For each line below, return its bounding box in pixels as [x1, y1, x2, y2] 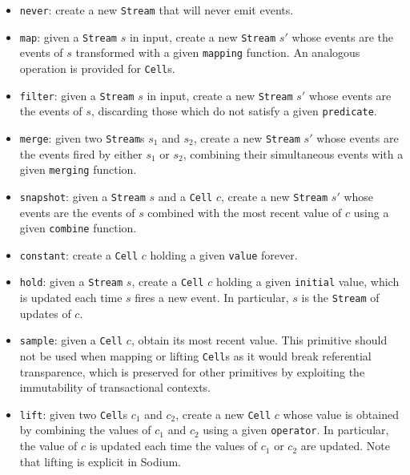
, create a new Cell [175, 405, 271, 422]
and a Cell [158, 187, 213, 204]
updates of [19, 304, 71, 321]
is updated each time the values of [89, 437, 258, 454]
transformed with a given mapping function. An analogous [75, 44, 360, 61]
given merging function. [19, 161, 137, 178]
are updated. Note [300, 437, 391, 454]
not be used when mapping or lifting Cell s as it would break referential [19, 347, 372, 364]
